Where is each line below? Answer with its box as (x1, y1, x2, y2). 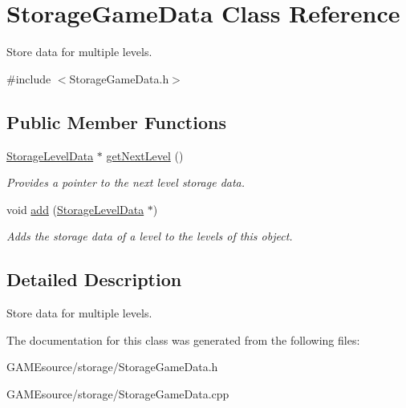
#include (6, 70, 51, 87)
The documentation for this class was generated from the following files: (6, 331, 360, 348)
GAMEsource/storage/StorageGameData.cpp (6, 385, 229, 402)
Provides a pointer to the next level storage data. (6, 174, 246, 191)
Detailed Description (6, 267, 182, 292)
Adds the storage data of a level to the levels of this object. (6, 228, 293, 244)
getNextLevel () (106, 147, 184, 164)
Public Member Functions (6, 109, 226, 134)
